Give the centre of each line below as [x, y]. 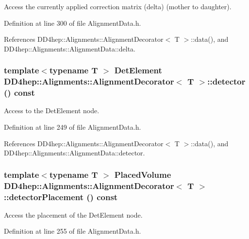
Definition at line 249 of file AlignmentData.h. [73, 127]
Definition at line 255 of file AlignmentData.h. [73, 231]
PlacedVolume [143, 174]
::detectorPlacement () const [61, 196]
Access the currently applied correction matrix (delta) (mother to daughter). [118, 6]
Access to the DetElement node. [52, 111]
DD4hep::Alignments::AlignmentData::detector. [75, 153]
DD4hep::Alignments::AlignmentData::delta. [70, 48]
